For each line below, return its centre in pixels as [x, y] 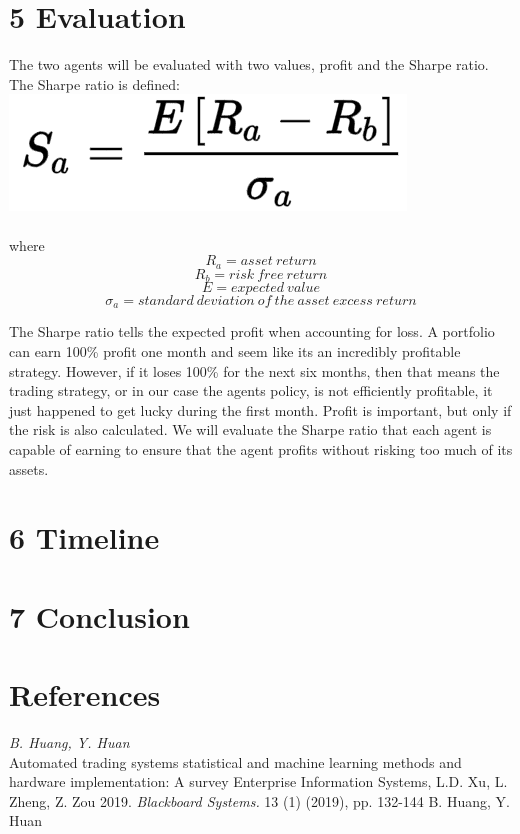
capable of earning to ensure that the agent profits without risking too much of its [261, 449]
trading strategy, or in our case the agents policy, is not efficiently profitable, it [251, 390]
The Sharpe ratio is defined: [94, 83]
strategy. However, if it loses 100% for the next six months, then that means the [254, 370]
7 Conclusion [99, 615]
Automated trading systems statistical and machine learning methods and [235, 761]
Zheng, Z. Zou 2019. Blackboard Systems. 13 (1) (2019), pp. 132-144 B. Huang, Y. [259, 800]
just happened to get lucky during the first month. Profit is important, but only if [260, 409]
